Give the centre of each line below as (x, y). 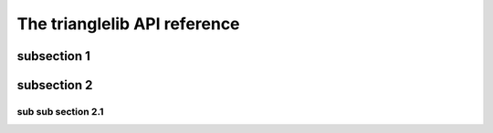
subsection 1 (54, 56)
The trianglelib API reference (129, 24)
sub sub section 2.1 (60, 111)
